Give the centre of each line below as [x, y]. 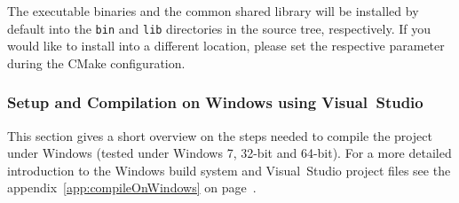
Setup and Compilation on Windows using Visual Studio [215, 102]
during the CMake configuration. [96, 62]
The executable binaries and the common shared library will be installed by [213, 11]
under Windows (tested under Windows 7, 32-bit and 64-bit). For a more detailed [229, 153]
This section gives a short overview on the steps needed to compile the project [220, 135]
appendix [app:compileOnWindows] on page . [132, 187]
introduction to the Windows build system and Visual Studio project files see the [229, 170]
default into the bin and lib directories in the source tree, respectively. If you [219, 28]
